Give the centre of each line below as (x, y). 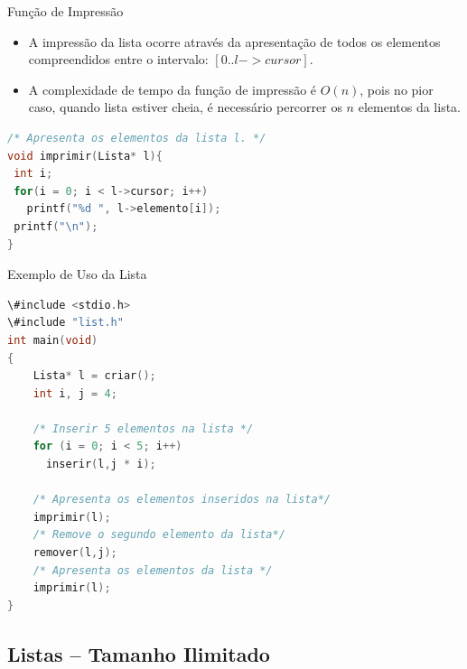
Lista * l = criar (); (94, 376)
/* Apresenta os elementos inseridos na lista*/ (182, 500)
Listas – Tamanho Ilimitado (139, 653)
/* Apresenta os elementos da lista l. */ (137, 138)
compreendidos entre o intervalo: (118, 59)
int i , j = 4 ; (75, 393)
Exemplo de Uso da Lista (77, 274)
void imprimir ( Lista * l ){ (85, 156)
